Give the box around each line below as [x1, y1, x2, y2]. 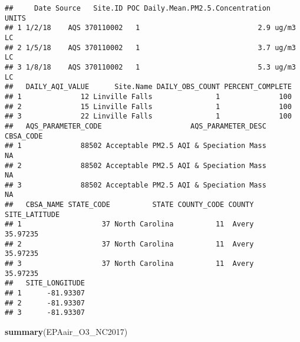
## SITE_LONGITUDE [5, 279, 85, 288]
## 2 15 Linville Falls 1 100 [5, 102, 292, 111]
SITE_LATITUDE [5, 210, 60, 219]
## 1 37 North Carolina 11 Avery [5, 220, 254, 229]
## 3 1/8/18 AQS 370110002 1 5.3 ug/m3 [5, 63, 296, 71]
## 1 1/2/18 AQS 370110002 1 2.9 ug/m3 [5, 24, 296, 32]
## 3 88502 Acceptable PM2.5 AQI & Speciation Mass [5, 180, 266, 189]
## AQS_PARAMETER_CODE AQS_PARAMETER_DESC [5, 121, 266, 130]
